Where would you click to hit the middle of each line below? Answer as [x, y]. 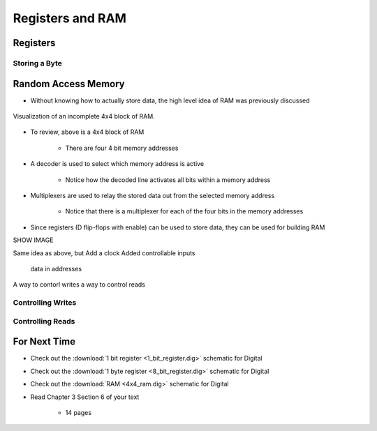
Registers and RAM [70, 18]
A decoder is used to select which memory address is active [117, 164]
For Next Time [44, 342]
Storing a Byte [38, 63]
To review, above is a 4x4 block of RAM [87, 132]
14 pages [79, 412]
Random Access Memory [69, 84]
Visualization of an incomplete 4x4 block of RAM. [84, 116]
